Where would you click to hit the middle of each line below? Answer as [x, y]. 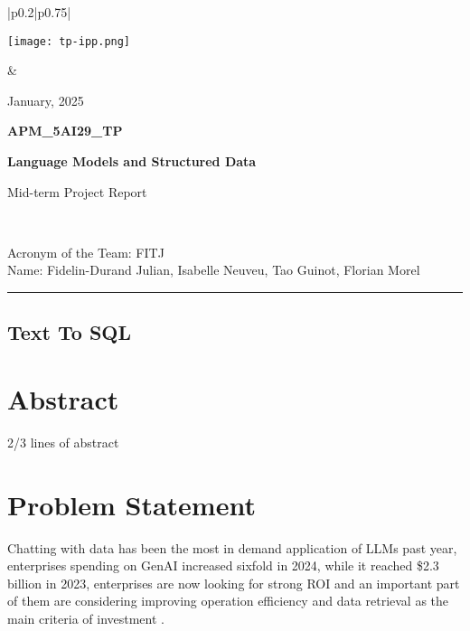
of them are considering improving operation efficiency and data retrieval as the [228, 601]
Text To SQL [70, 332]
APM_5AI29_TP [65, 131]
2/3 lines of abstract [63, 442]
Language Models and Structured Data [132, 161]
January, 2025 [46, 100]
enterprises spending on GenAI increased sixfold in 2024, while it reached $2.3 [223, 565]
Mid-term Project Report [77, 191]
